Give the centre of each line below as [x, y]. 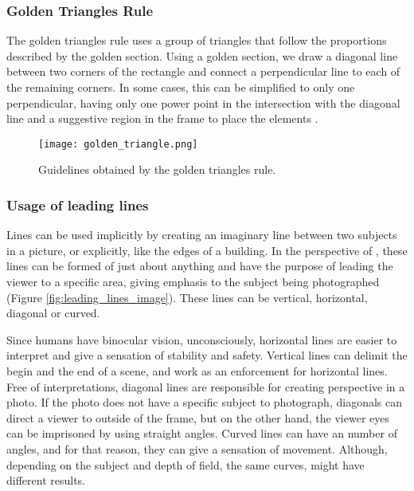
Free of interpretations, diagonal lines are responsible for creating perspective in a [206, 386]
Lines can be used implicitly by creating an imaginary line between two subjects [202, 235]
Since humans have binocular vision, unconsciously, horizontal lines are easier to [202, 339]
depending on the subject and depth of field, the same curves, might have [186, 464]
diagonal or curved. [53, 313]
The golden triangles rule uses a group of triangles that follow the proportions [197, 40]
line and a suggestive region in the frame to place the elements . [162, 118]
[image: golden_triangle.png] [118, 144]
